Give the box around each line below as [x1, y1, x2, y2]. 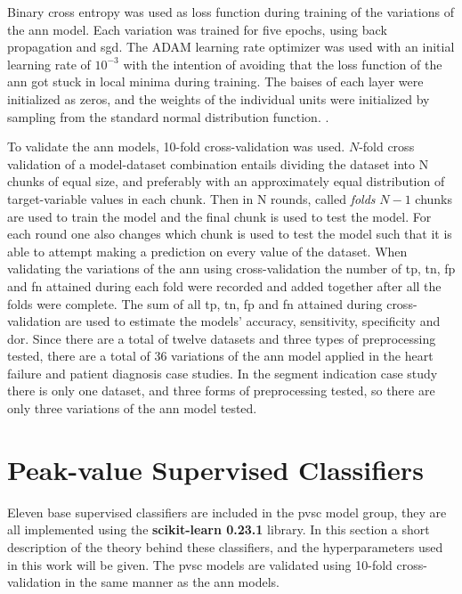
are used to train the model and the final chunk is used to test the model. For [7, 207, 432, 225]
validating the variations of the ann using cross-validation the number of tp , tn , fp [7, 259, 456, 278]
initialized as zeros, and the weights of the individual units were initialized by [7, 89, 430, 108]
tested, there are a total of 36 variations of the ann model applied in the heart [7, 346, 434, 365]
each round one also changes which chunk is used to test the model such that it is [7, 224, 452, 243]
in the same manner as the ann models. [64, 573, 280, 591]
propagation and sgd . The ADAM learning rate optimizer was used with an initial [7, 37, 455, 56]
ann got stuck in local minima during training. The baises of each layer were [7, 72, 424, 91]
